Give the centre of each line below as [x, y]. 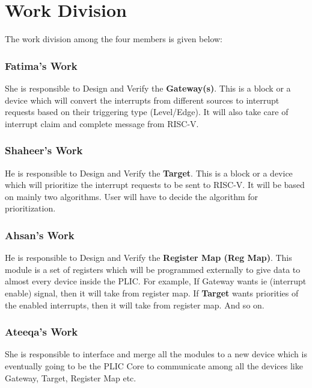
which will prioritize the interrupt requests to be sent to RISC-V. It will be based [155, 185]
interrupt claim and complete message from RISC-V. [102, 123]
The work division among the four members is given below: [114, 39]
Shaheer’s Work [44, 150]
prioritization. [30, 208]
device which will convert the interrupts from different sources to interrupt [142, 100]
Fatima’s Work [41, 65]
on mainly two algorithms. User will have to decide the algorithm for [132, 196]
